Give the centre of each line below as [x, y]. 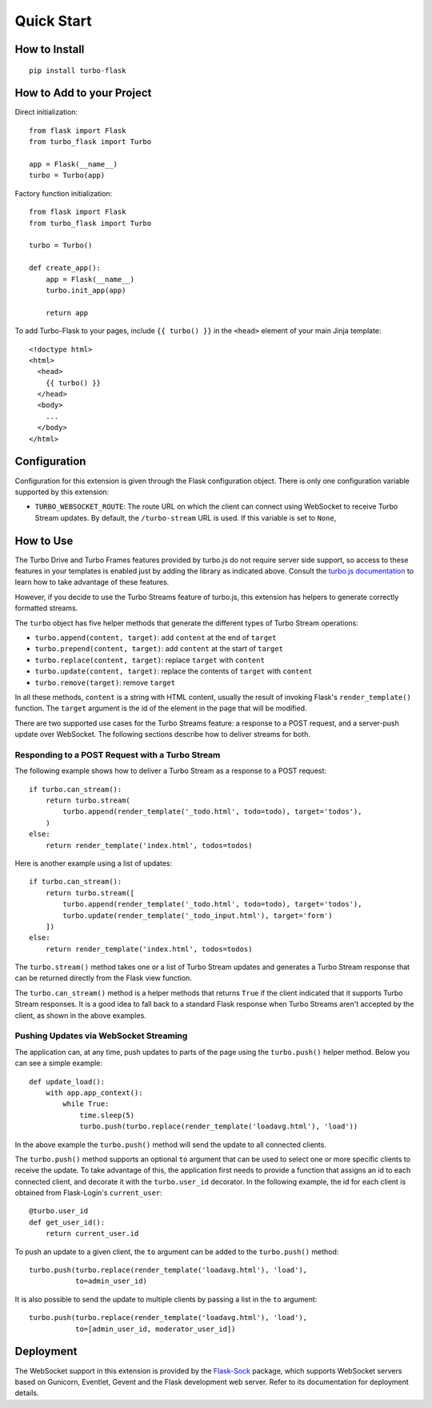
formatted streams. [46, 608]
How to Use [44, 541]
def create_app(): [65, 268]
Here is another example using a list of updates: [94, 863]
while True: [86, 1104]
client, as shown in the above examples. [81, 1015]
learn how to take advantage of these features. [92, 582]
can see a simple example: [59, 1063]
